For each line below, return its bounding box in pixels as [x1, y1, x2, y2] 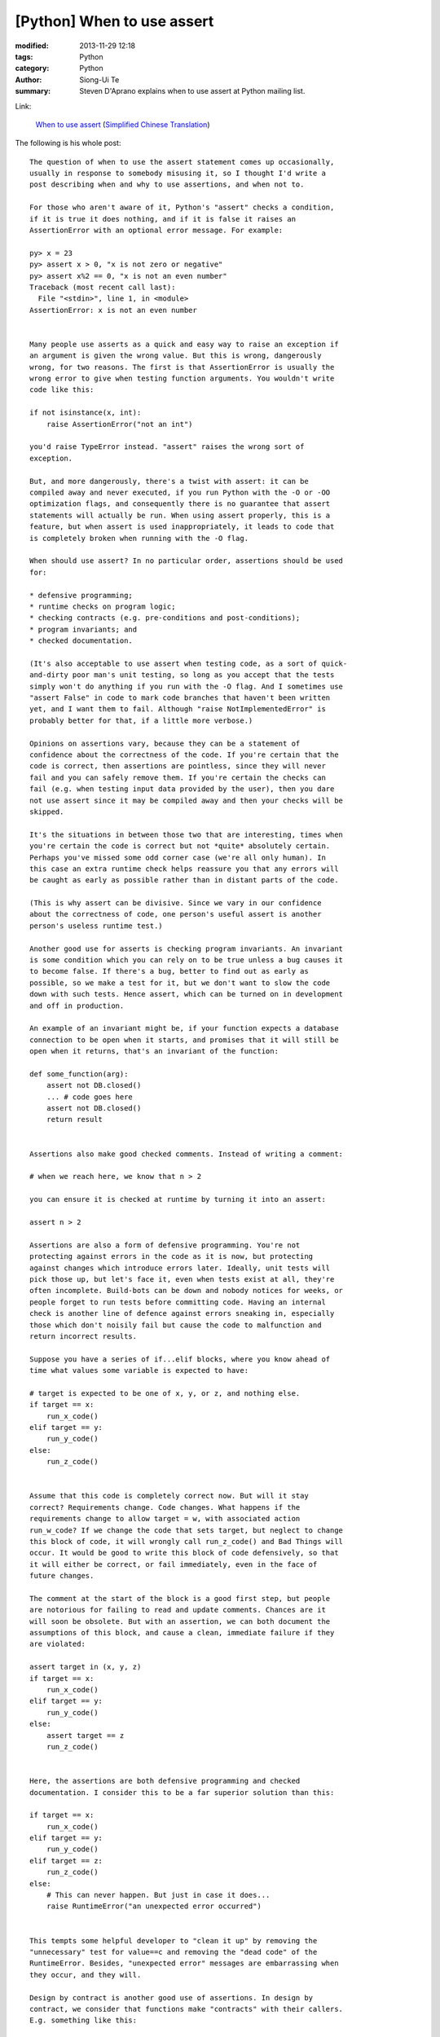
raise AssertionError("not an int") [46, 420, 193, 429]
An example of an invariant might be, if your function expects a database [29, 1023, 339, 1033]
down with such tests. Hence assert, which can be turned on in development [29, 990, 344, 999]
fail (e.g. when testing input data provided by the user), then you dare [29, 785, 335, 794]
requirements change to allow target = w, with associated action [29, 1514, 301, 1524]
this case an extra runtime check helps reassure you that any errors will [29, 864, 339, 873]
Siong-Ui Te [79, 74, 120, 85]
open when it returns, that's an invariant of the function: [29, 1047, 279, 1056]
